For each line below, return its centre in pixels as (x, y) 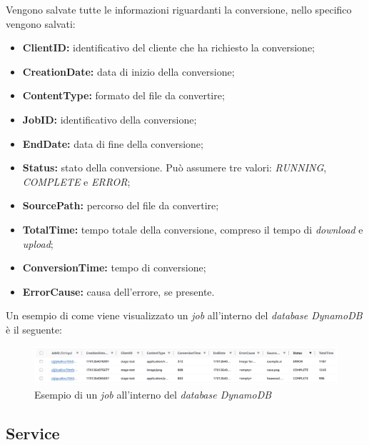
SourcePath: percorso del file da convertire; (121, 205)
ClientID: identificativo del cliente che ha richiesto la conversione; (169, 47)
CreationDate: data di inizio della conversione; (128, 71)
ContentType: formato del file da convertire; (123, 95)
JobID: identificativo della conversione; (110, 119)
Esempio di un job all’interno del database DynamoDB (153, 394)
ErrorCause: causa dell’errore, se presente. (118, 291)
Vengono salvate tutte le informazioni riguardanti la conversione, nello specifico (179, 9)
